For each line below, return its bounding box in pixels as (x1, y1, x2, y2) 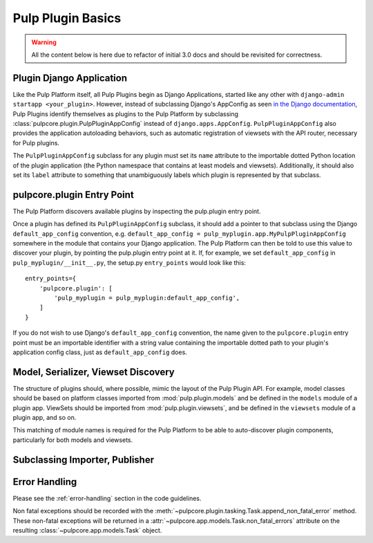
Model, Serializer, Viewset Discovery (12, 366, 175, 378)
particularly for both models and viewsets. (12, 436, 133, 444)
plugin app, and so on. (12, 414, 77, 422)
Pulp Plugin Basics (12, 10, 122, 26)
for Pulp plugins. (12, 138, 60, 147)
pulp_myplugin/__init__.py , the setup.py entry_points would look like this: (12, 258, 247, 266)
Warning (31, 38, 57, 46)
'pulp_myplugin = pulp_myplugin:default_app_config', (54, 294, 240, 302)
